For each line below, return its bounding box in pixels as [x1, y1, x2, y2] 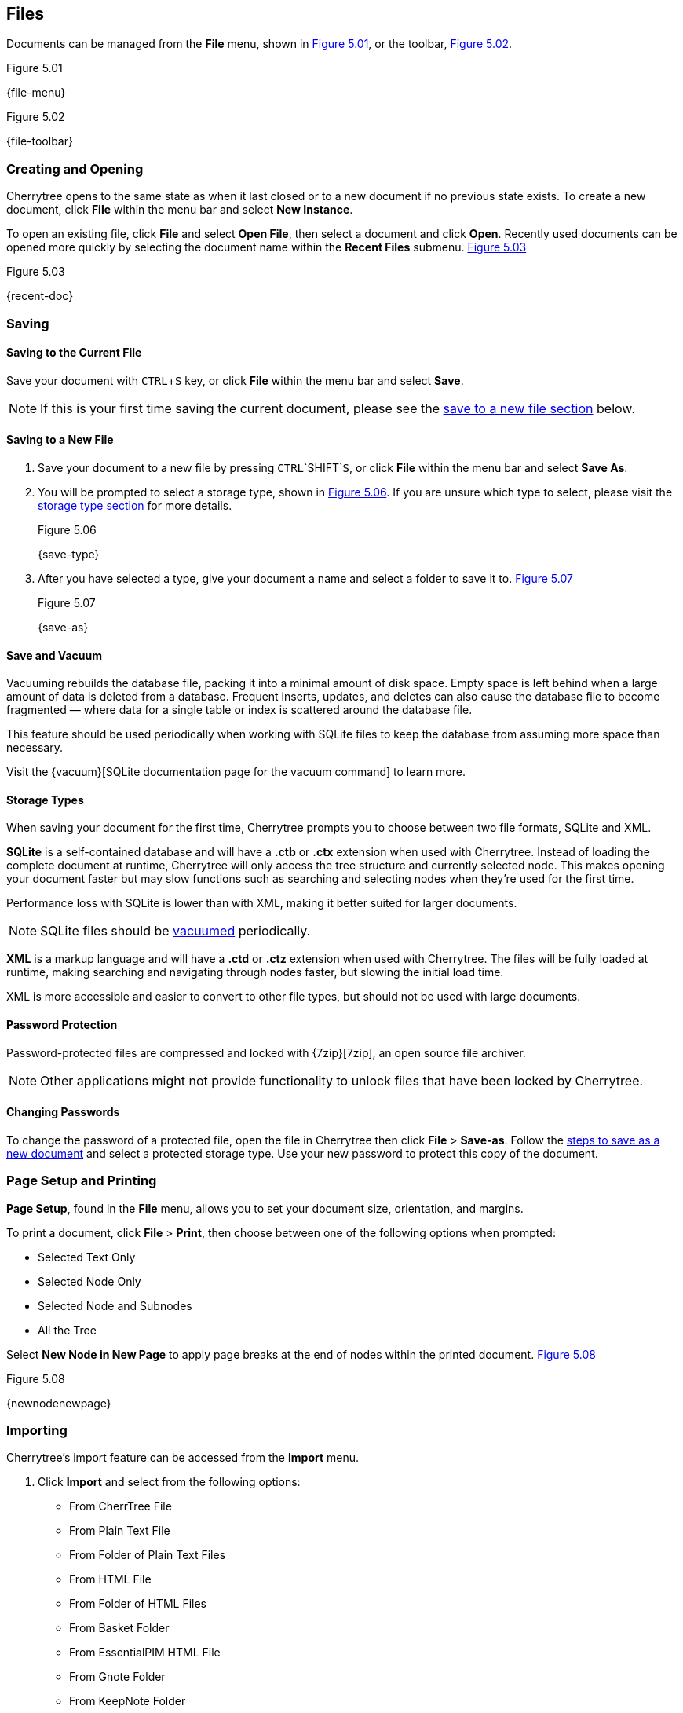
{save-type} [38, 547, 100, 561]
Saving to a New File [6, 433, 114, 447]
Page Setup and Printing [6, 1173, 157, 1189]
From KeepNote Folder [69, 1694, 186, 1708]
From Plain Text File [69, 1524, 170, 1538]
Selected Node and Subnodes [38, 1298, 192, 1312]
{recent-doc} [6, 289, 74, 303]
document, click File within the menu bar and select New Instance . [6, 203, 353, 217]
